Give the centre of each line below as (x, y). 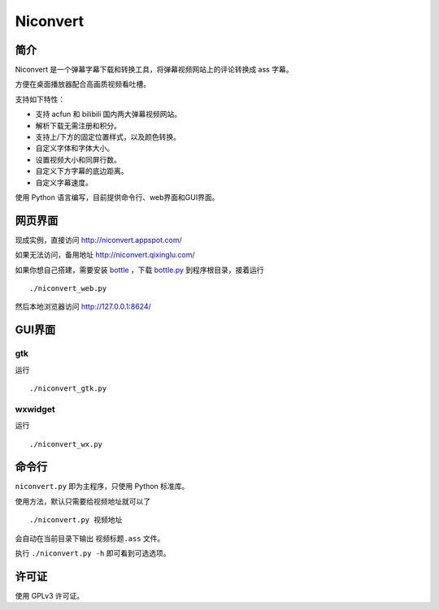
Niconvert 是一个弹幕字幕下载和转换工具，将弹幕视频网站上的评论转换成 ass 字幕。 (154, 70)
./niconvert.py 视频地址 (76, 520)
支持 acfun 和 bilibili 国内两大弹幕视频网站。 (109, 115)
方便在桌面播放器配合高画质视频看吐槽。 (83, 84)
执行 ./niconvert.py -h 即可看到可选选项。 (93, 553)
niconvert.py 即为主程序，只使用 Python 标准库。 (102, 487)
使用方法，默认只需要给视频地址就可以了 (83, 501)
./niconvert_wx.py (66, 444)
